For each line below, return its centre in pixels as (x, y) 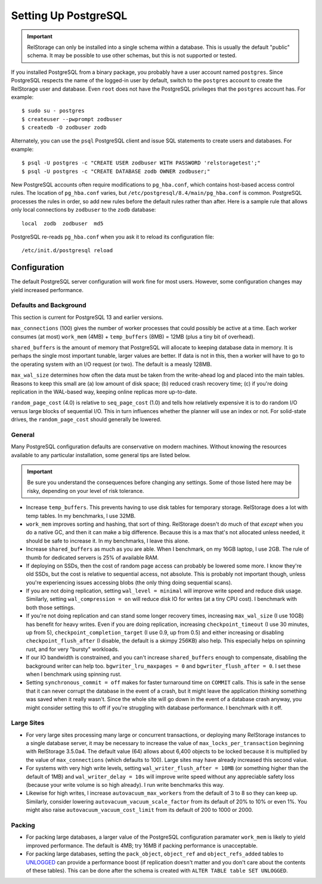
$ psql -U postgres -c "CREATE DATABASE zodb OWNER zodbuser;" (116, 171)
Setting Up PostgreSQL (69, 15)
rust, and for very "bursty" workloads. (72, 649)
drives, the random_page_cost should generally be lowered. (86, 420)
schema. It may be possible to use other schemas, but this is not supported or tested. (132, 55)
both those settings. (50, 607)
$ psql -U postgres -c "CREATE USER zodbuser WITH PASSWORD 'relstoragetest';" (141, 163)
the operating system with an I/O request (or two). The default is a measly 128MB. (112, 364)
